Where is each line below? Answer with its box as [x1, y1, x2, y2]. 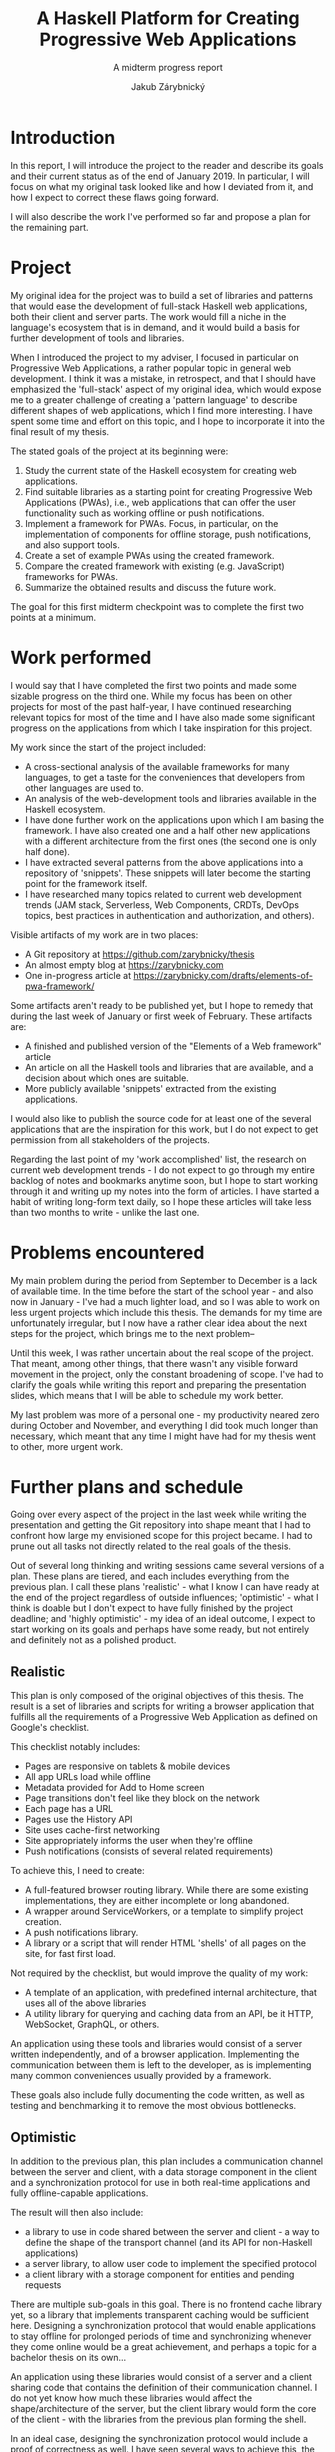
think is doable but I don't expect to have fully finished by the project [10, 1602, 293, 1614]
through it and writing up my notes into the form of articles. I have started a [10, 1185, 320, 1197]
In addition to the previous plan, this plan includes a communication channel [10, 2155, 323, 2167]
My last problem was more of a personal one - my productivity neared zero [10, 1408, 320, 1421]
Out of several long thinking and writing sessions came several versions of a [10, 1560, 325, 1572]
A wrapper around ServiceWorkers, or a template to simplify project [24, 1905, 304, 1917]
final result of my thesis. [10, 425, 110, 437]
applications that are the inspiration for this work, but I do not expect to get [10, 1123, 319, 1135]
